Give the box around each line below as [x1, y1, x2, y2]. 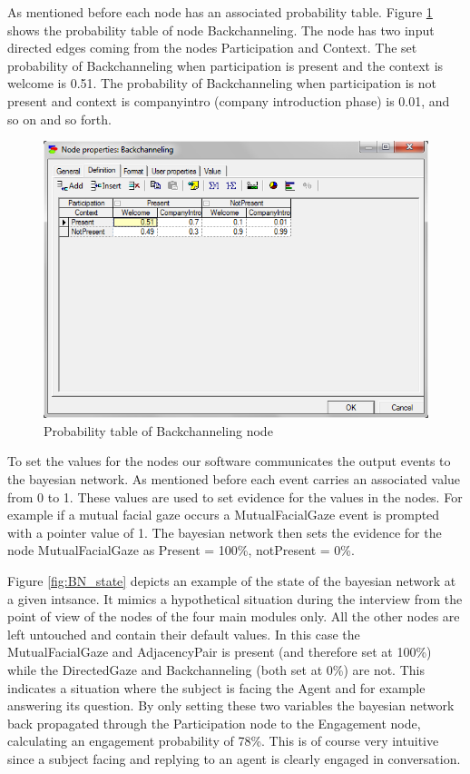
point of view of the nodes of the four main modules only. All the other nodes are [7, 607, 460, 626]
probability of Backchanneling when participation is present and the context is [7, 55, 444, 74]
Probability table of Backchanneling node [44, 421, 273, 440]
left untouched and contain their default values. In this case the [7, 624, 360, 643]
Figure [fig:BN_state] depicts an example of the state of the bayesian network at [7, 571, 456, 590]
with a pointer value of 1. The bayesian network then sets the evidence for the [7, 522, 442, 541]
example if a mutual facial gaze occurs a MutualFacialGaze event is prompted [7, 505, 440, 524]
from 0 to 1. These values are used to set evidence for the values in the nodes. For [7, 487, 463, 506]
